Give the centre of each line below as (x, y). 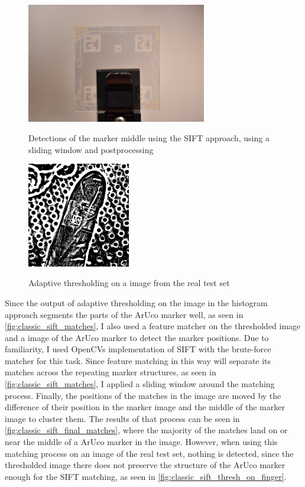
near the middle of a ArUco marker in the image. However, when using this (141, 442)
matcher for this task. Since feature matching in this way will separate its (138, 360)
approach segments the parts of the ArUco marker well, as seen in (124, 314)
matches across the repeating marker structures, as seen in (111, 372)
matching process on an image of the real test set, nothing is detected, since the (149, 453)
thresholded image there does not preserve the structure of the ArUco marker (145, 465)
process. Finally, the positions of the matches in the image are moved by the (143, 395)
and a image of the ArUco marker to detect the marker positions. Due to (137, 337)
